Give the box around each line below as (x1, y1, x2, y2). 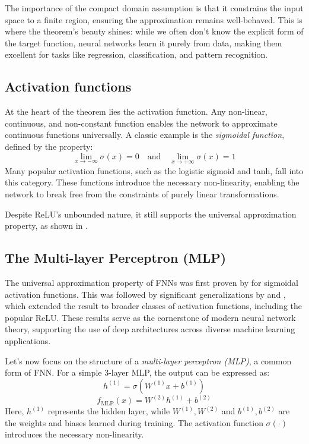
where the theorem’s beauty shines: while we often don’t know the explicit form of (5, 25, 304, 37)
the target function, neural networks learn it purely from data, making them (5, 36, 282, 49)
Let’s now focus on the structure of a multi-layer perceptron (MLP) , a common (5, 354, 292, 367)
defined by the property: (5, 140, 93, 152)
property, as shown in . (5, 219, 88, 232)
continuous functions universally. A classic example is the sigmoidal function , (5, 128, 285, 141)
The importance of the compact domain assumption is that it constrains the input (5, 2, 304, 14)
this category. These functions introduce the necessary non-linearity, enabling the (5, 176, 300, 188)
